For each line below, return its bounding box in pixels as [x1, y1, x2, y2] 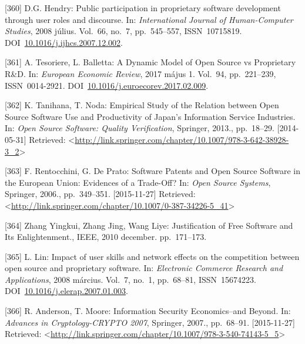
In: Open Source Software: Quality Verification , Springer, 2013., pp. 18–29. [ [5, 122, 280, 134]
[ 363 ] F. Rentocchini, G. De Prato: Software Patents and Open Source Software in [5, 165, 301, 177]
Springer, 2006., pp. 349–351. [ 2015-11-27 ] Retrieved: [5, 188, 196, 200]
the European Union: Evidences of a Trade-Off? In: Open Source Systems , [5, 176, 271, 188]
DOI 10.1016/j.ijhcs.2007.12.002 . [5, 36, 123, 48]
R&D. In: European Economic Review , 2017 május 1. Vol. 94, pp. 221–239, [5, 67, 276, 79]
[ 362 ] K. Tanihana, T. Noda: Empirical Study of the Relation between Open [5, 99, 279, 111]
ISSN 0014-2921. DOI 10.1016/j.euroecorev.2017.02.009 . [5, 79, 209, 91]
